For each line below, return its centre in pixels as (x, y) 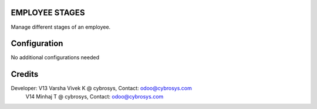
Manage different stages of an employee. (61, 27)
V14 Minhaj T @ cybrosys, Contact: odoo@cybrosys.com (95, 96)
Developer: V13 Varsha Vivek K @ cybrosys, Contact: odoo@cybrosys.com (101, 88)
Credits (25, 74)
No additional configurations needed (55, 57)
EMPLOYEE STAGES (48, 13)
